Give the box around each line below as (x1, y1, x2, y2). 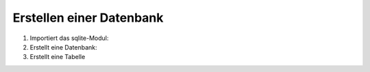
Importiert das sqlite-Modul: (29, 34, 109, 42)
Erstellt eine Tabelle (29, 53, 86, 61)
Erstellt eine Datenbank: (29, 43, 97, 51)
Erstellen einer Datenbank (12, 10, 164, 25)
